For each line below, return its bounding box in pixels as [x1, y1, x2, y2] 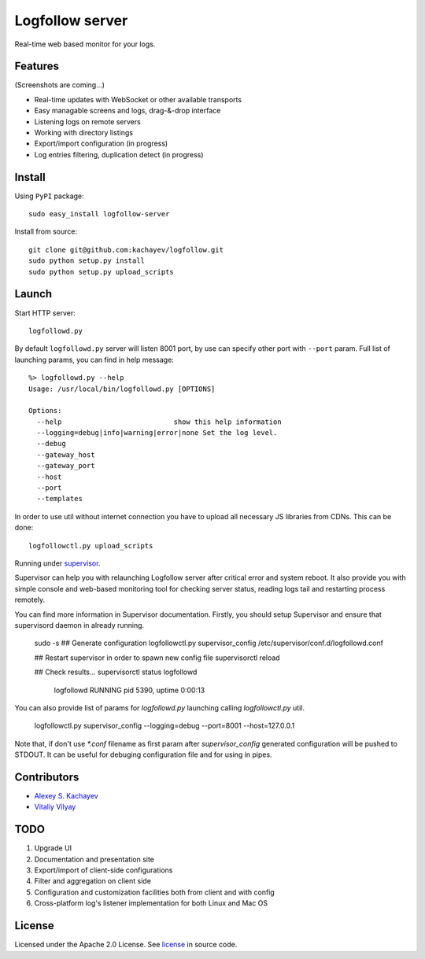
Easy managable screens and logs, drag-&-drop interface [34, 106, 221, 116]
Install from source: [14, 227, 78, 236]
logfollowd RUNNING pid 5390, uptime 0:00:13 [54, 685, 205, 695]
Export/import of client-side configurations [34, 865, 173, 875]
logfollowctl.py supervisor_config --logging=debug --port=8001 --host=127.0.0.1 [34, 721, 295, 731]
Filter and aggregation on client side [34, 876, 151, 886]
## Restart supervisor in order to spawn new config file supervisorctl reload [34, 653, 280, 662]
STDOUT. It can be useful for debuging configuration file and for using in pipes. [14, 750, 272, 759]
